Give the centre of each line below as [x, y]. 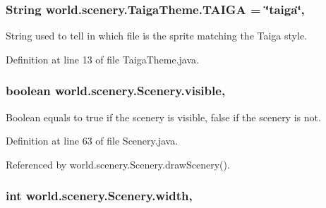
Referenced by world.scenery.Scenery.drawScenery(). [118, 164]
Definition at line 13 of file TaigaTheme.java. [102, 59]
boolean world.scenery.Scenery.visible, [116, 91]
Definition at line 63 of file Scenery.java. [92, 141]
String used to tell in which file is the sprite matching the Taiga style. [156, 36]
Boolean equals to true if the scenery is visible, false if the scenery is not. [163, 117]
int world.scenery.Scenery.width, [99, 196]
